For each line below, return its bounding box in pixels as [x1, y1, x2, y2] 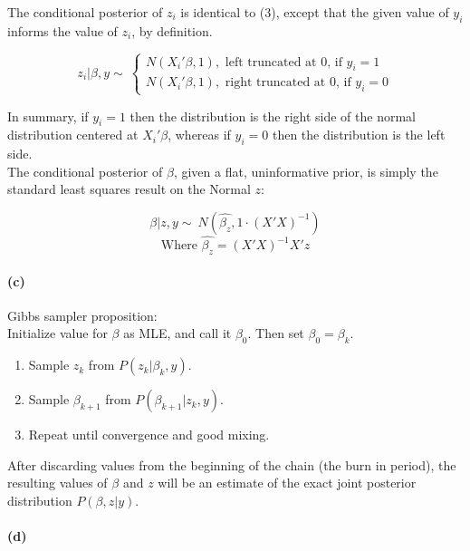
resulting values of [7, 473, 108, 492]
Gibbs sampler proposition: [7, 305, 158, 324]
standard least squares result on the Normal [7, 179, 251, 198]
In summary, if [7, 106, 89, 125]
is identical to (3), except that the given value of [180, 3, 449, 21]
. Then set [247, 324, 304, 343]
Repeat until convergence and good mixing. [28, 425, 270, 444]
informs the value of [7, 21, 118, 40]
